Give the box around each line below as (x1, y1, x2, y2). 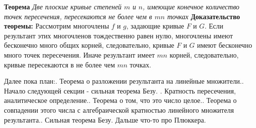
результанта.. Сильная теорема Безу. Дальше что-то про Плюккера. (4, 114, 206, 125)
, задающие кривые (126, 21, 184, 31)
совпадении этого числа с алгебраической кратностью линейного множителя (4, 104, 234, 115)
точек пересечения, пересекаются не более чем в (4, 11, 152, 21)
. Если (204, 21, 223, 31)
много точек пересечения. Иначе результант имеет (4, 49, 155, 60)
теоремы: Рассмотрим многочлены (4, 21, 109, 31)
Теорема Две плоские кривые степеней (4, 1, 122, 11)
